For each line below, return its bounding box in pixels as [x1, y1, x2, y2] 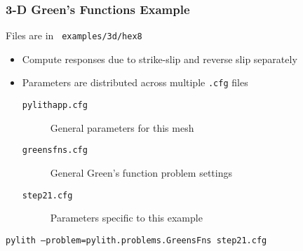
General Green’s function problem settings [50, 165, 232, 180]
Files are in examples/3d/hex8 [6, 28, 142, 43]
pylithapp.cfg [22, 100, 88, 111]
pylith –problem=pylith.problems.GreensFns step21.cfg [6, 235, 267, 245]
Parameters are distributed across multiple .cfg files [22, 75, 248, 90]
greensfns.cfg [22, 145, 88, 156]
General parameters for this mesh [50, 120, 194, 135]
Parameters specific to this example [50, 210, 203, 225]
